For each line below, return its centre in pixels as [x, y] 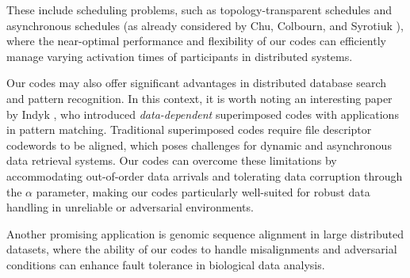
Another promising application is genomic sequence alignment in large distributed [205, 233]
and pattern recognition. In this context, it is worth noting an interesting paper [199, 98]
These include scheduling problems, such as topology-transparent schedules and [199, 10]
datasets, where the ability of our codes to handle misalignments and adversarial [202, 249]
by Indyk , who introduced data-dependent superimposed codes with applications [203, 114]
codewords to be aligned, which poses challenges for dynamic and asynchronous [199, 145]
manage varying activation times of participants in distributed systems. [180, 56]
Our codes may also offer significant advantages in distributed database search [197, 83]
